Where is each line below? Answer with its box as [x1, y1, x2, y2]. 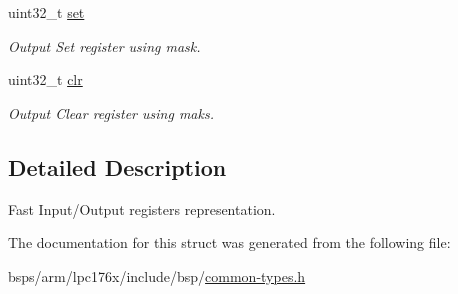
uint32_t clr [8, 69, 83, 90]
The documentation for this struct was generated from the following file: [8, 232, 451, 253]
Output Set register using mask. [8, 35, 201, 56]
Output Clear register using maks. [8, 102, 214, 123]
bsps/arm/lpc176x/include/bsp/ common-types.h [8, 265, 306, 286]
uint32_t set [8, 2, 85, 22]
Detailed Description [8, 151, 227, 182]
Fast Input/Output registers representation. [8, 198, 276, 219]
